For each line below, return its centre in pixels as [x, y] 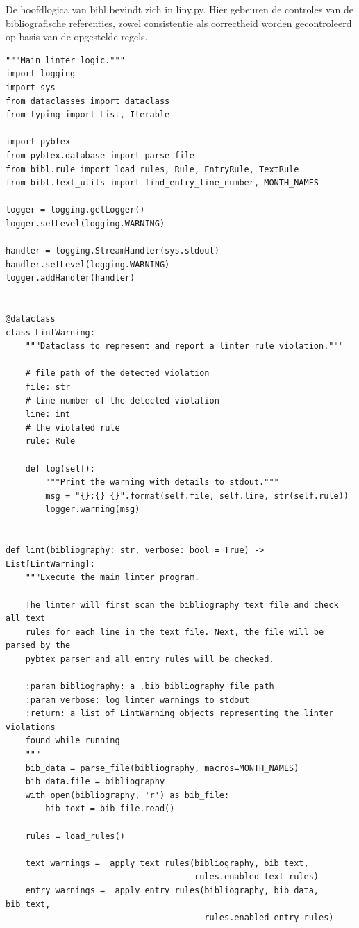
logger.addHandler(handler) [70, 278]
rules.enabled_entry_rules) [269, 918]
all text [26, 619]
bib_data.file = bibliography [95, 782]
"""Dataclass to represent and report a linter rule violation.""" [184, 346]
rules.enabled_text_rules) [257, 877]
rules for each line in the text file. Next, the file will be [175, 632]
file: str [48, 387]
